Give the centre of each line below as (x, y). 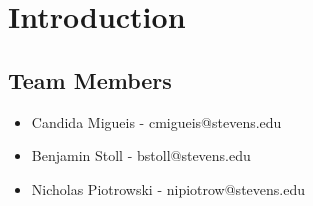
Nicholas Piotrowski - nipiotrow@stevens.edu (168, 188)
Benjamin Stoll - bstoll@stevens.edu (141, 155)
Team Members (90, 79)
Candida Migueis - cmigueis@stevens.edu (156, 121)
